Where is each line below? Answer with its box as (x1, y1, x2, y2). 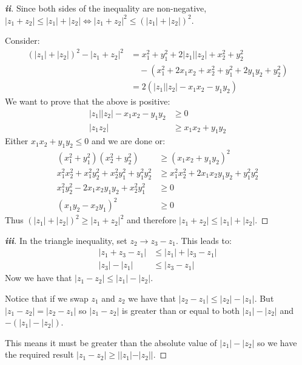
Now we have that (5, 271, 72, 284)
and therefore (127, 214, 176, 226)
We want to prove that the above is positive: (5, 95, 170, 108)
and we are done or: (92, 134, 166, 147)
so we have (257, 336, 297, 349)
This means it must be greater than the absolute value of (5, 336, 217, 349)
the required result (5, 348, 74, 361)
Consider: (5, 34, 40, 47)
